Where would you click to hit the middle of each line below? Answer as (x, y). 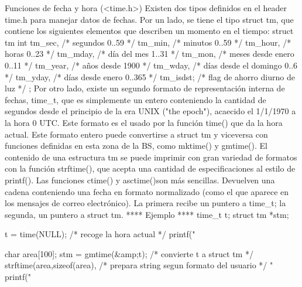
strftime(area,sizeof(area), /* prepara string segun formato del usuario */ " (139, 265)
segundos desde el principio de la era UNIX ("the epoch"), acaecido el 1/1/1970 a (150, 111)
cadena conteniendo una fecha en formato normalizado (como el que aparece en (147, 191)
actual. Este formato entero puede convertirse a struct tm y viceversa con (136, 134)
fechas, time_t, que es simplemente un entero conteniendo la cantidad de (135, 99)
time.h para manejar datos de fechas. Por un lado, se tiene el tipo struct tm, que (149, 19)
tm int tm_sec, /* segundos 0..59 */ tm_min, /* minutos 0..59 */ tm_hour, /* (148, 42)
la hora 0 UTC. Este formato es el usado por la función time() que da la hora (144, 122)
